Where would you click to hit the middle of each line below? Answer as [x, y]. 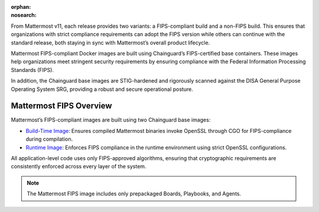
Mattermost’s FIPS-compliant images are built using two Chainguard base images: [111, 120]
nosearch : [24, 15]
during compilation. [49, 139]
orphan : [21, 7]
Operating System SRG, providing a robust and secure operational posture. [102, 89]
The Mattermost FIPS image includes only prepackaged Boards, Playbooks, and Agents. [134, 194]
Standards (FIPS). [32, 70]
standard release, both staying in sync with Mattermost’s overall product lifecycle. [110, 43]
